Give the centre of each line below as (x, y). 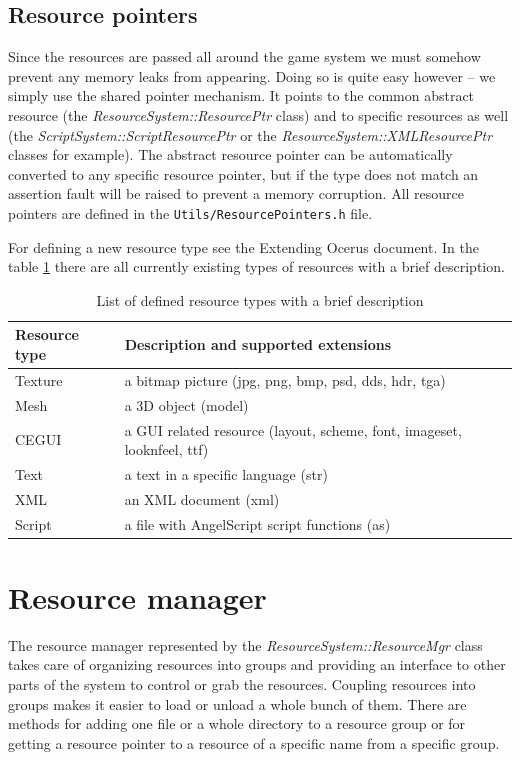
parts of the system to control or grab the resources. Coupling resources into (242, 684)
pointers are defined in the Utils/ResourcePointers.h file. (190, 212)
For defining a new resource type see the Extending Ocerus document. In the (243, 246)
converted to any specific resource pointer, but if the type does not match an (243, 173)
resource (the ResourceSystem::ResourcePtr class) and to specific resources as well (258, 114)
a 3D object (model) (186, 404)
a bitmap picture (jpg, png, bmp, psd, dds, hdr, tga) (285, 379)
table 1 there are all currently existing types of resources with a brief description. (256, 266)
